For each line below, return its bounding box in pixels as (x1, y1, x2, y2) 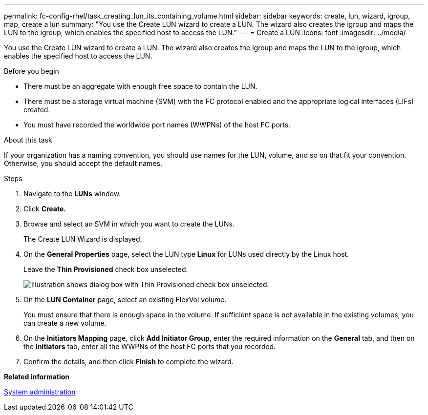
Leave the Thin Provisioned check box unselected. (23, 265, 188, 273)
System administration (4, 388, 76, 396)
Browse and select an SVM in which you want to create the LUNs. (23, 220, 235, 228)
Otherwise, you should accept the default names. (4, 159, 162, 167)
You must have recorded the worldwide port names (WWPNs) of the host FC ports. (23, 121, 291, 129)
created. (23, 105, 50, 114)
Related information (4, 373, 70, 381)
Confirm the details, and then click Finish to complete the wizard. (23, 357, 234, 366)
